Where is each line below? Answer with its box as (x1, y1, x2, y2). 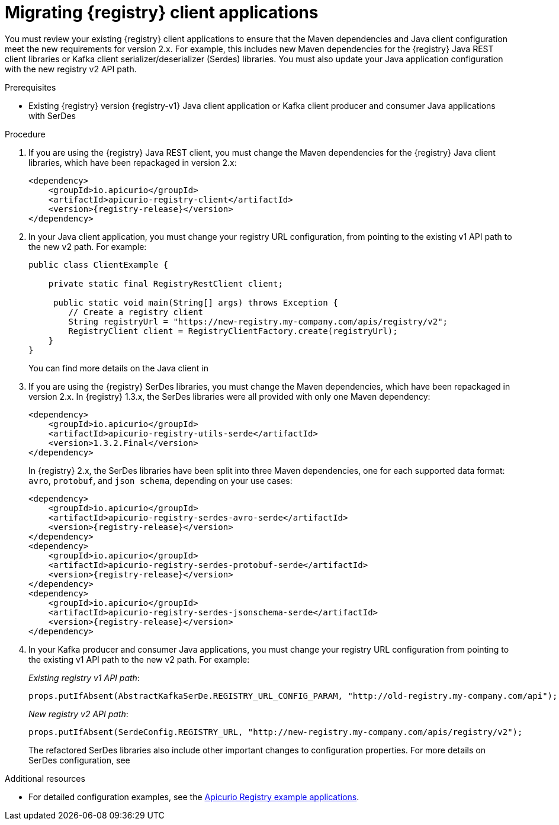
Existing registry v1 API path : (28, 672, 140, 683)
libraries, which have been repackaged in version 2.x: (28, 157, 237, 168)
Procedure (5, 129, 46, 139)
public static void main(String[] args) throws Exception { (53, 297, 338, 307)
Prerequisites (5, 82, 56, 92)
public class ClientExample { (28, 259, 169, 269)
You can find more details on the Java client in (28, 362, 208, 373)
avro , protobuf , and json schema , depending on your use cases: (28, 475, 293, 486)
